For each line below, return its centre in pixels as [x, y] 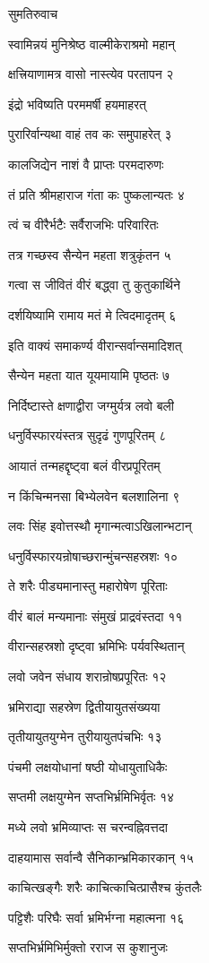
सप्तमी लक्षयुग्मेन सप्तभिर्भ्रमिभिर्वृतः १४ [91, 797]
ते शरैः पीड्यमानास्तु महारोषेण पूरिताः [88, 586]
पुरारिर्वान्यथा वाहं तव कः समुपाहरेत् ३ [90, 134]
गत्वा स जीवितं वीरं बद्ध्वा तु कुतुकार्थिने [94, 285]
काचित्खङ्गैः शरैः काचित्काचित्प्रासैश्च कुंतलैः [105, 887]
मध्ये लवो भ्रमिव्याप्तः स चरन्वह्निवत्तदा [88, 827]
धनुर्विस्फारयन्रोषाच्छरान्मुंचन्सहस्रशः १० [93, 555]
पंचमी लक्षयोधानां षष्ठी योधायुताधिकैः [88, 766]
